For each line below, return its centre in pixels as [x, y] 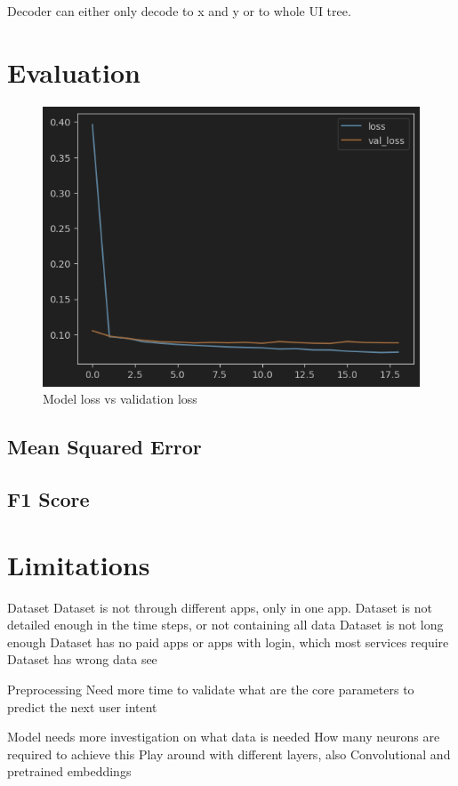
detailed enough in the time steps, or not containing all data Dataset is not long [225, 625]
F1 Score [48, 499]
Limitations [79, 564]
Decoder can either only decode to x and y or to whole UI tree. [179, 11]
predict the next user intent [82, 706]
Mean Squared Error [104, 447]
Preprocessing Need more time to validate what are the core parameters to [211, 689]
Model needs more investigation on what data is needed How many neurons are [224, 737]
